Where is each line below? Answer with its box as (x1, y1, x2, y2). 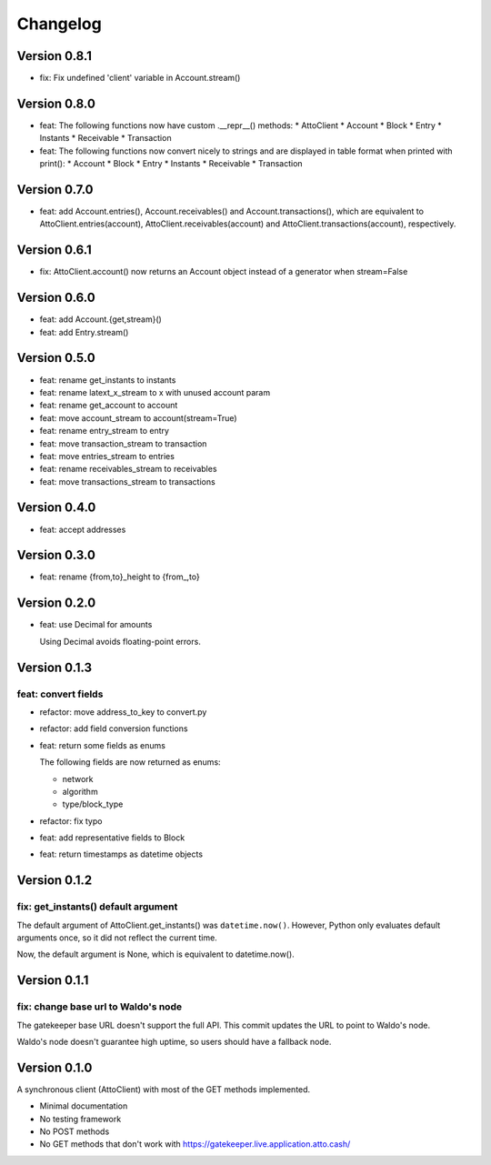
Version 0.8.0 (16, 95, 95, 111)
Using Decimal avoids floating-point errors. (39, 636, 202, 647)
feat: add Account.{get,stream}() (39, 314, 163, 325)
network (62, 773, 94, 784)
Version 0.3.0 (16, 547, 95, 563)
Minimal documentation (39, 1100, 128, 1111)
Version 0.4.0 (16, 500, 96, 516)
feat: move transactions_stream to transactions (39, 476, 215, 487)
